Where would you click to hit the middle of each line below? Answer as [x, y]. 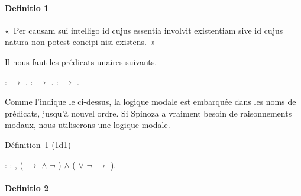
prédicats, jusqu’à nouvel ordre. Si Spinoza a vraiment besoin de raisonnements [148, 113]
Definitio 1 [27, 7]
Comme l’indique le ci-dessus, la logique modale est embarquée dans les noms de [150, 102]
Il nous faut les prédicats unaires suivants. [81, 61]
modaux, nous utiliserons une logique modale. [88, 125]
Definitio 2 [27, 187]
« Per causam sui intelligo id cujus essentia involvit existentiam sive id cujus [144, 30]
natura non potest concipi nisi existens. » [80, 42]
